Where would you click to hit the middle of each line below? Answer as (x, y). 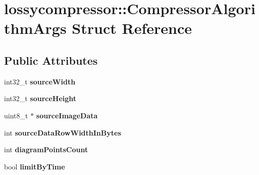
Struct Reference (132, 28)
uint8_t (16, 115)
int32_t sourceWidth (40, 81)
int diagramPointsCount (46, 149)
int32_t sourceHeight (40, 98)
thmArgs (35, 28)
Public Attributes (51, 60)
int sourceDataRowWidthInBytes (63, 132)
